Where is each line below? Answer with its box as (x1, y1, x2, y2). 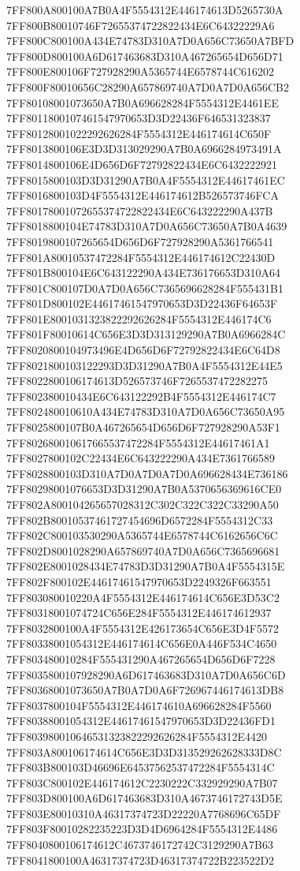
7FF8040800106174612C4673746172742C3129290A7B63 (6, 836, 273, 853)
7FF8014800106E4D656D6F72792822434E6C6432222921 (6, 155, 277, 172)
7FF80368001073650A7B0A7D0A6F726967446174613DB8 (6, 682, 284, 698)
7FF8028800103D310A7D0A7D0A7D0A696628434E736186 (6, 465, 288, 481)
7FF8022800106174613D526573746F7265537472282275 (6, 372, 269, 389)
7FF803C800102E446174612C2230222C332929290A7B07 (6, 774, 278, 791)
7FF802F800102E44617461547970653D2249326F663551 (6, 573, 272, 589)
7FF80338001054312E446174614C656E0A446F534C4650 (6, 635, 277, 652)
